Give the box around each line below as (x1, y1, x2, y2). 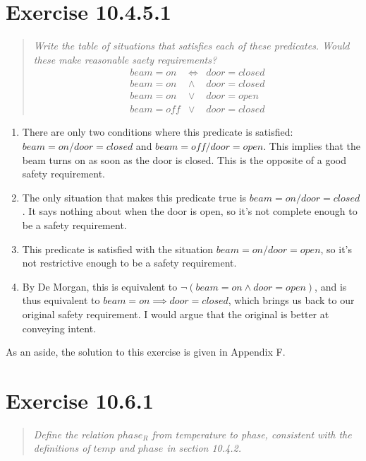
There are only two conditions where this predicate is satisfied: (22, 124, 293, 139)
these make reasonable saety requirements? (33, 52, 217, 66)
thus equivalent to (22, 293, 100, 308)
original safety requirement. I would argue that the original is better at (22, 306, 329, 321)
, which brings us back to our (228, 293, 355, 308)
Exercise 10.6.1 (6, 385, 154, 414)
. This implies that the (263, 139, 361, 153)
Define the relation (33, 426, 114, 441)
